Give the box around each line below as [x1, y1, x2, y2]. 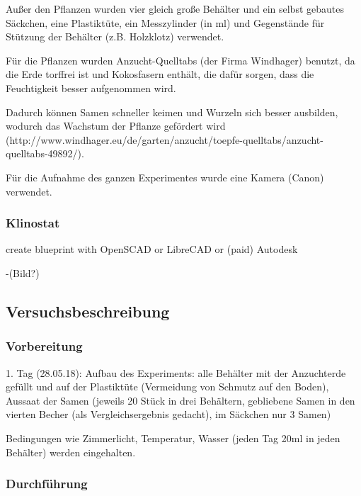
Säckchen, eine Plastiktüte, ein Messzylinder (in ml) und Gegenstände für [6, 15, 325, 30]
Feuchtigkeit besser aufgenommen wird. [6, 80, 176, 95]
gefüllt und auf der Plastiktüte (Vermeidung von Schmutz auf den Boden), [6, 379, 329, 394]
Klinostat [6, 214, 60, 232]
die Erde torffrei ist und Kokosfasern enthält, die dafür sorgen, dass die [6, 67, 314, 81]
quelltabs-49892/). [6, 146, 84, 161]
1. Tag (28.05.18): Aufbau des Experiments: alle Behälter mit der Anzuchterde [6, 365, 346, 380]
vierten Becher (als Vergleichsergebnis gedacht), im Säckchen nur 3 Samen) [6, 407, 331, 422]
